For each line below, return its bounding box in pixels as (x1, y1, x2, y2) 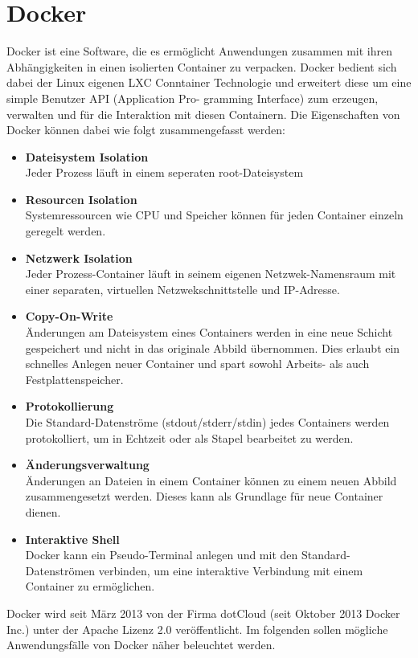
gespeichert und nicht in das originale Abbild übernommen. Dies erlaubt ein (25, 339, 400, 356)
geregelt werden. (25, 223, 106, 239)
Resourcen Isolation (25, 190, 137, 207)
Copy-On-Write (25, 308, 113, 325)
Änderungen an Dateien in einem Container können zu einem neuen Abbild (25, 472, 397, 488)
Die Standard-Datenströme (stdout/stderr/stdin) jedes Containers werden (25, 414, 390, 430)
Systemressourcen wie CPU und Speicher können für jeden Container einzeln (25, 206, 404, 223)
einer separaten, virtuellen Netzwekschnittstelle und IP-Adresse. (25, 280, 340, 297)
